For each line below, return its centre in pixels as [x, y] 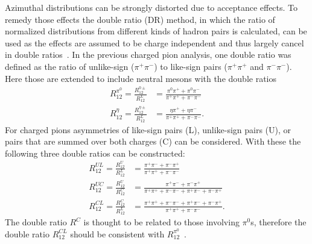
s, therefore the [279, 222]
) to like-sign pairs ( [191, 66]
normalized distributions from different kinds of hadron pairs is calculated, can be [156, 31]
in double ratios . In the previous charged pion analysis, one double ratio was [148, 55]
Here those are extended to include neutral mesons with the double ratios [141, 78]
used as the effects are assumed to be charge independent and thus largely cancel [154, 42]
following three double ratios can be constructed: [95, 153]
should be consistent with [117, 233]
